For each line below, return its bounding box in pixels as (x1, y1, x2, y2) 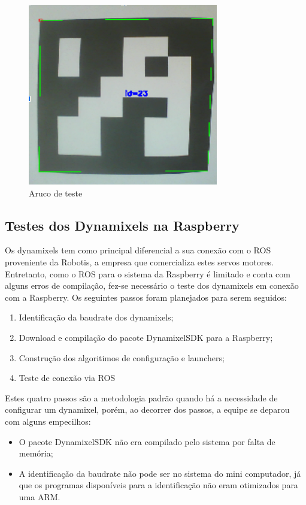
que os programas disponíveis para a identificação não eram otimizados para (19, 479, 298, 491)
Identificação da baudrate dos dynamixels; (19, 311, 174, 323)
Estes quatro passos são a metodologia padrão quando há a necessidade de (5, 391, 278, 404)
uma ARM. (19, 490, 60, 503)
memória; (19, 447, 53, 459)
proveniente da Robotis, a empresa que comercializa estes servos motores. (5, 255, 274, 268)
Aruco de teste (29, 186, 83, 199)
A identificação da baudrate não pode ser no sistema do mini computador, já (19, 467, 301, 479)
